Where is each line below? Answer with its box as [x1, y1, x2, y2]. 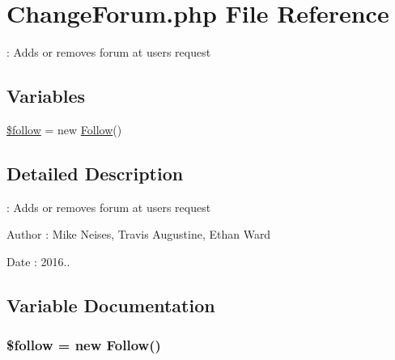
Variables [6, 83, 86, 108]
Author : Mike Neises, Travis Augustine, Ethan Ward [6, 226, 271, 243]
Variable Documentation [6, 292, 215, 317]
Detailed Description [6, 160, 184, 185]
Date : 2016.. [6, 252, 70, 269]
